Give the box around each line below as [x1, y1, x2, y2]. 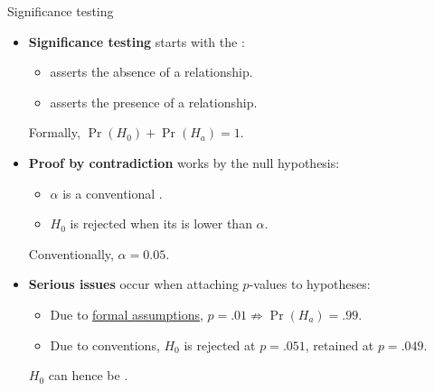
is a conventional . [62, 183, 163, 202]
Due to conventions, [50, 335, 160, 354]
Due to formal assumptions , [50, 304, 203, 323]
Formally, [28, 123, 80, 142]
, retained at [305, 335, 374, 354]
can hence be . [48, 366, 128, 385]
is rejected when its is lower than [70, 214, 252, 233]
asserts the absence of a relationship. [50, 62, 253, 81]
